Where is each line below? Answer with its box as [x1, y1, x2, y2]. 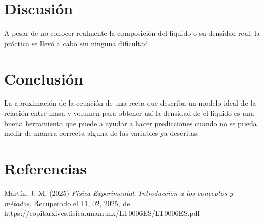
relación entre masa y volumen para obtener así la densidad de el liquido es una [4, 108, 254, 118]
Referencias [4, 158, 87, 178]
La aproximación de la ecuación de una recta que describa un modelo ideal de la [4, 97, 256, 108]
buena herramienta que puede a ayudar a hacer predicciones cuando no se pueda [4, 117, 257, 128]
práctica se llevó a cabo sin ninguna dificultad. [4, 37, 150, 48]
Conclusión [4, 68, 84, 89]
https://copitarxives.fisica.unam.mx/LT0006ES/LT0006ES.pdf [4, 208, 200, 218]
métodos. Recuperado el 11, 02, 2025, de [4, 197, 130, 208]
